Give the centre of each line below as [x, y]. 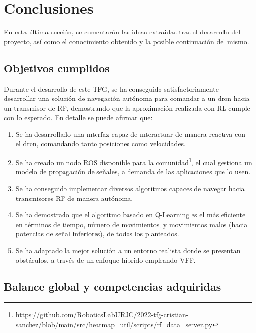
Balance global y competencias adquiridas [112, 286]
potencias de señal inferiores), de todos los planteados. [97, 234]
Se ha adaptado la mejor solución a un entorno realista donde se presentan [128, 250]
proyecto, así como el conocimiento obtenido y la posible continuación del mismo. [127, 41]
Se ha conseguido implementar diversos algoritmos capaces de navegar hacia [130, 188]
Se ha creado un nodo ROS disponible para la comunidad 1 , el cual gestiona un [134, 161]
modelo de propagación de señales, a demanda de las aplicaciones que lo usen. [133, 172]
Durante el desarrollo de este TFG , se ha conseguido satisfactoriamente [111, 88]
